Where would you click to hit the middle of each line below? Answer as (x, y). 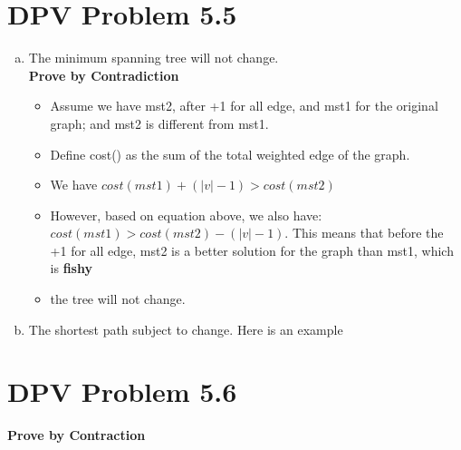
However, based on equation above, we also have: (186, 215)
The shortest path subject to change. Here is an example (186, 329)
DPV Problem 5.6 (122, 391)
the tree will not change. (118, 299)
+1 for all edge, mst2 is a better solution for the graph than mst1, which (252, 250)
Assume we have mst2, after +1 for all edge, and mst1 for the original (244, 106)
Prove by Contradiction (104, 75)
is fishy (71, 268)
